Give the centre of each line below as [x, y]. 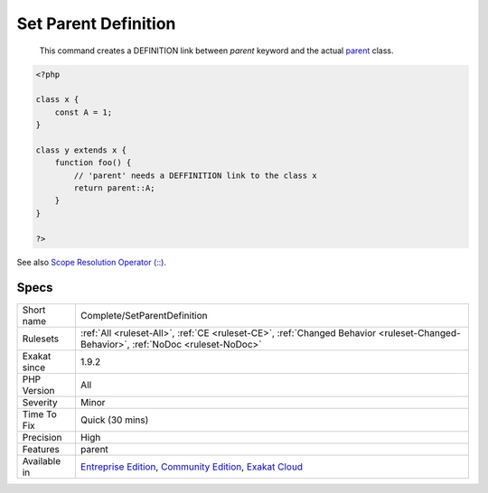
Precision [42, 437]
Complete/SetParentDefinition [144, 315]
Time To [40, 414]
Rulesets [40, 339]
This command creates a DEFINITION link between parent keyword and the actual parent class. [216, 51]
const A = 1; [84, 112]
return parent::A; [114, 188]
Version [38, 390]
